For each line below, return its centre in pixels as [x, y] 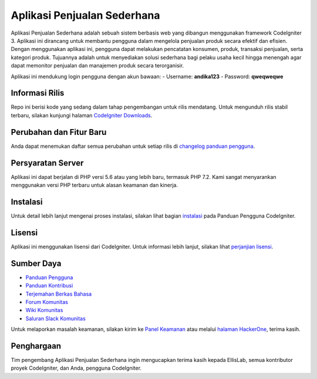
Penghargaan [36, 346]
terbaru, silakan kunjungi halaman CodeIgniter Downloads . [82, 115]
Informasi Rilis [38, 93]
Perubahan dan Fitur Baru [59, 132]
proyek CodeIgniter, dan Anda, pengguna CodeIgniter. [76, 368]
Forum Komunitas [47, 302]
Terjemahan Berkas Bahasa [59, 294]
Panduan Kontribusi [49, 286]
